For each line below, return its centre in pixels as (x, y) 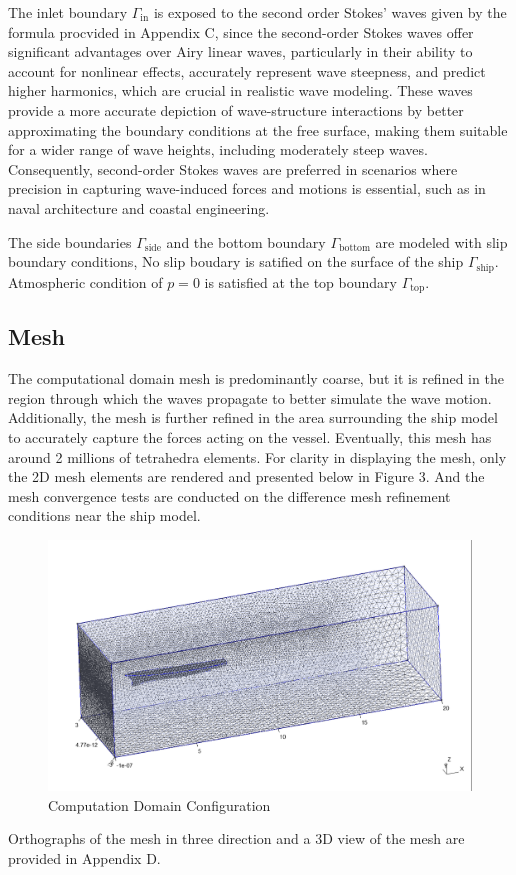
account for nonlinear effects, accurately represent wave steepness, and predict (247, 70)
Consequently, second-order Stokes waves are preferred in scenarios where (233, 168)
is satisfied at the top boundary (300, 281)
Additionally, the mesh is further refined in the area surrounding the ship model (253, 417)
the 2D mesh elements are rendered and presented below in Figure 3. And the (246, 476)
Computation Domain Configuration (159, 804)
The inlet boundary (68, 12)
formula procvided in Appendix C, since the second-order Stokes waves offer (241, 31)
